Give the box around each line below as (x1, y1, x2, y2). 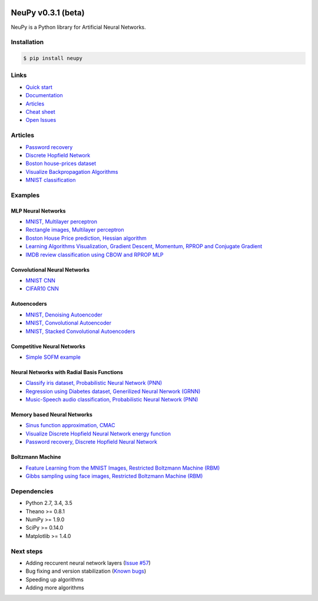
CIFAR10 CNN (25, 285, 59, 292)
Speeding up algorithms (25, 576, 84, 583)
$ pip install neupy (23, 55, 82, 62)
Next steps (11, 547, 43, 555)
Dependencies (11, 487, 54, 495)
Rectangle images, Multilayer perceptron (25, 226, 124, 233)
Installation (11, 38, 44, 47)
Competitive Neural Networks (11, 342, 85, 350)
